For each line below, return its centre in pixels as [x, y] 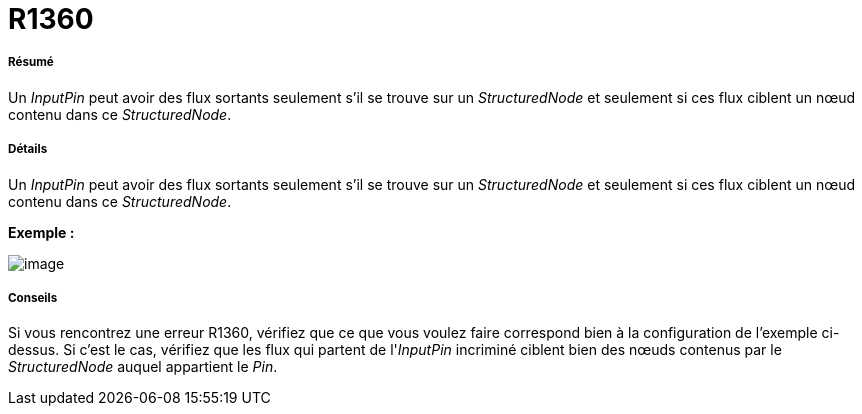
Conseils [33, 297]
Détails [28, 149]
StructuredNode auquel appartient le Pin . [143, 367]
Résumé [31, 62]
